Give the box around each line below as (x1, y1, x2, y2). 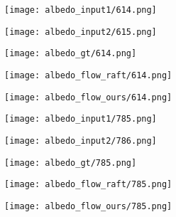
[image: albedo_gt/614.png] (4, 48, 137, 59)
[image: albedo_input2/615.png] (4, 26, 157, 37)
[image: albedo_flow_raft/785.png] (4, 179, 172, 190)
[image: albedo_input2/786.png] (4, 135, 157, 146)
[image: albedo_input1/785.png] (4, 114, 157, 125)
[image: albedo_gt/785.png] (4, 157, 137, 168)
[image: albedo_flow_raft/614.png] (4, 70, 172, 80)
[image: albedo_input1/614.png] (4, 5, 157, 15)
